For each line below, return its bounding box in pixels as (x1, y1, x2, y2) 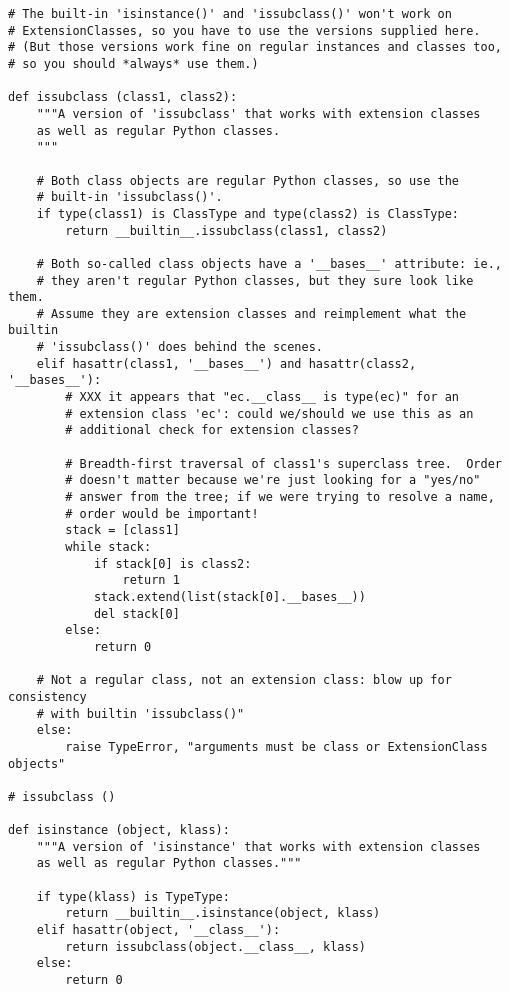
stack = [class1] (65, 523, 180, 538)
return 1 (122, 573, 180, 588)
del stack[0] (93, 606, 180, 621)
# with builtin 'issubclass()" (36, 706, 245, 721)
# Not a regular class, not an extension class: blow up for (36, 673, 452, 688)
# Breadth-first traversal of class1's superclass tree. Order (65, 456, 502, 471)
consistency (8, 689, 87, 704)
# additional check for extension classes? (65, 423, 359, 438)
